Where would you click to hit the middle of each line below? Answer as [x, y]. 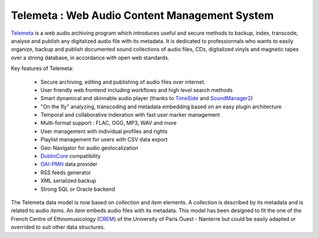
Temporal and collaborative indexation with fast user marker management [130, 115]
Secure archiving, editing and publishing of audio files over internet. [123, 82]
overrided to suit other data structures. [58, 227]
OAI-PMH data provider [69, 164]
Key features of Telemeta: [42, 68]
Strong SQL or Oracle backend [78, 189]
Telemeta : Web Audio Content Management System [142, 15]
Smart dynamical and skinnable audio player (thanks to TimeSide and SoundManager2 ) [147, 98]
